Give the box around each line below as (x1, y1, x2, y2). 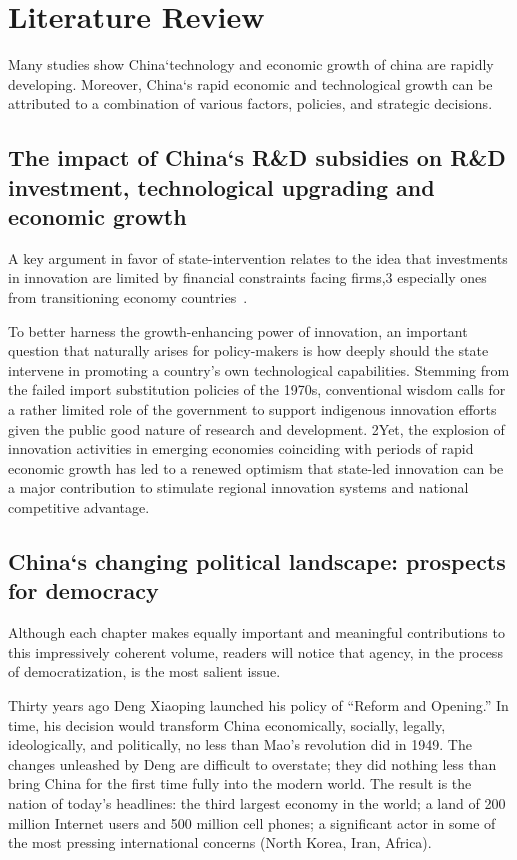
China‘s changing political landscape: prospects (8, 546, 506, 576)
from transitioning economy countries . (8, 287, 248, 308)
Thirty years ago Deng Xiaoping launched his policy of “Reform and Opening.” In (8, 694, 509, 715)
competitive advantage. (8, 497, 150, 518)
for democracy (8, 575, 159, 606)
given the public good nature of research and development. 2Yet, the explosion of (8, 418, 505, 439)
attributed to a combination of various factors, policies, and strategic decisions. (8, 93, 493, 114)
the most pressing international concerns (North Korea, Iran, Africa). (8, 832, 432, 853)
